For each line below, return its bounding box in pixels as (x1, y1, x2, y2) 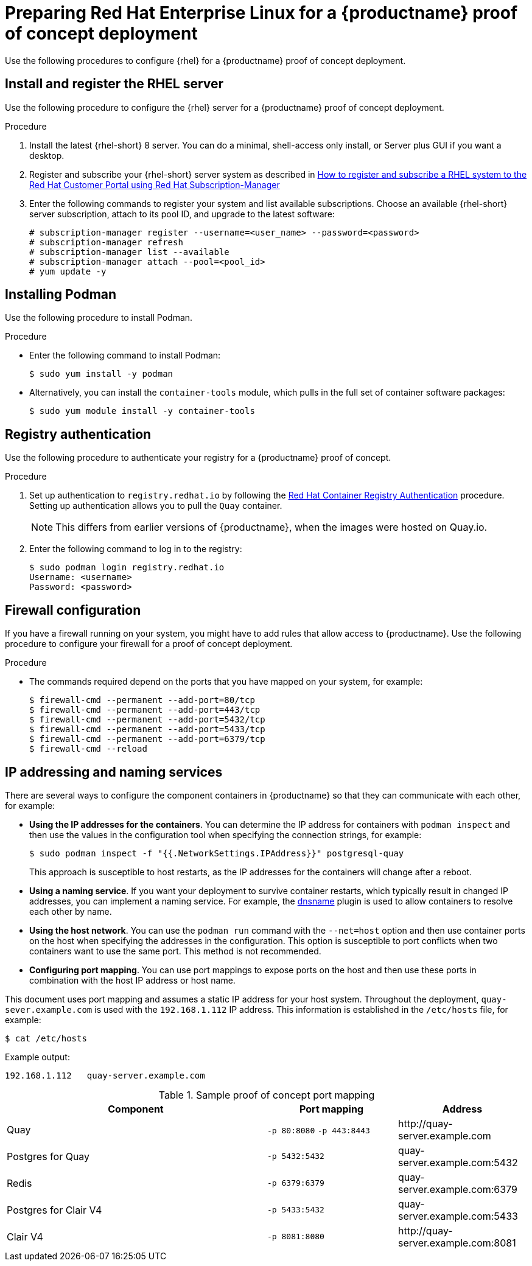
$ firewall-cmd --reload (29, 744, 147, 754)
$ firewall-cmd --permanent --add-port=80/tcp (29, 695, 255, 705)
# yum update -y (29, 266, 107, 276)
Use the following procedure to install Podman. (5, 312, 193, 323)
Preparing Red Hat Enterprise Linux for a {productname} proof (5, 2, 518, 23)
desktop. (29, 150, 65, 161)
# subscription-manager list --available (29, 247, 229, 257)
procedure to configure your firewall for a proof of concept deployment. (5, 638, 293, 649)
